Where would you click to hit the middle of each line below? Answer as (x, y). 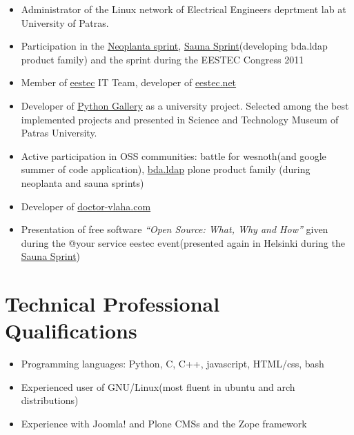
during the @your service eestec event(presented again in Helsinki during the (183, 242)
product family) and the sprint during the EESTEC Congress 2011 (163, 59)
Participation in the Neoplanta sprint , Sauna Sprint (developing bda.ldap (174, 46)
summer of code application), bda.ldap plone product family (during (166, 169)
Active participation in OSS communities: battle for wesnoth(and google (174, 155)
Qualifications (71, 331)
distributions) (50, 400)
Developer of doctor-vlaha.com (86, 206)
